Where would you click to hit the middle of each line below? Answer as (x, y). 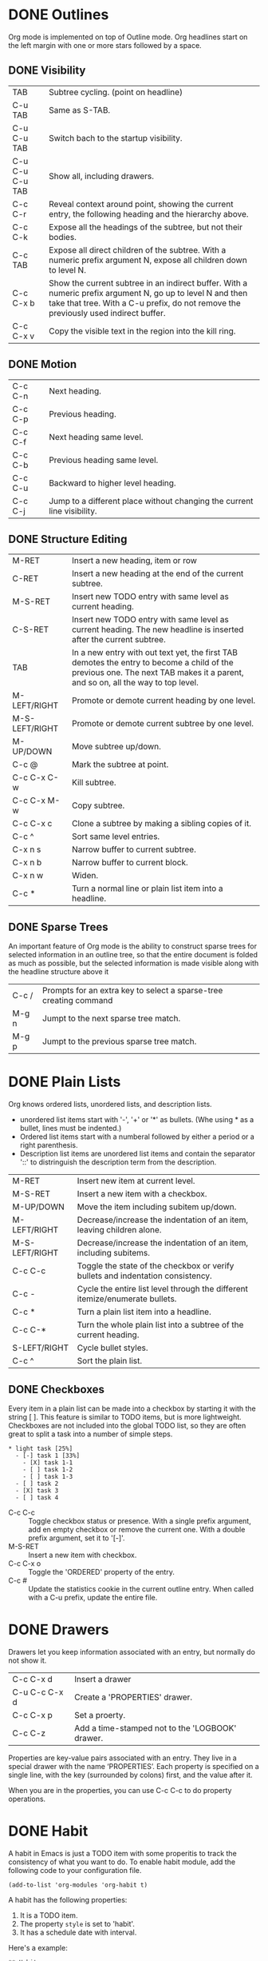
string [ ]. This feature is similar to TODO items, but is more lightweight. (125, 1416)
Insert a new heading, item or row (134, 561)
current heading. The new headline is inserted (158, 629)
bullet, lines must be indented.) (71, 1128)
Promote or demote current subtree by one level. (162, 724)
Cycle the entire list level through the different (163, 1289)
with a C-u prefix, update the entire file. (93, 1597)
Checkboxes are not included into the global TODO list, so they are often (127, 1425)
